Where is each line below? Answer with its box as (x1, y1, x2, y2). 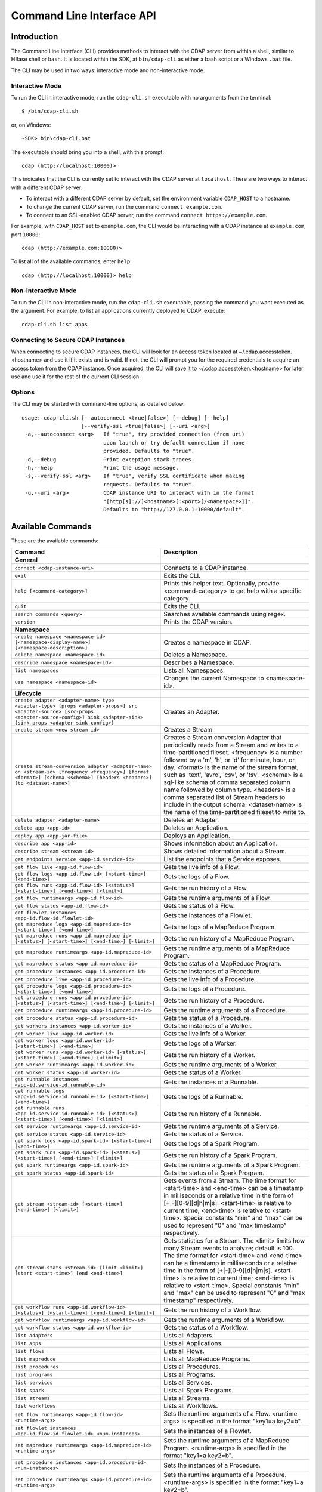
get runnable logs (14, 1088, 65, 1095)
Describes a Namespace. (163, 658, 235, 667)
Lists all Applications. (163, 1339, 223, 1348)
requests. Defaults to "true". (103, 481, 195, 488)
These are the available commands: (11, 537, 98, 544)
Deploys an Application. (163, 831, 231, 840)
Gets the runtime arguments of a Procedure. (163, 1006, 287, 1015)
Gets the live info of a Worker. (163, 1029, 247, 1038)
